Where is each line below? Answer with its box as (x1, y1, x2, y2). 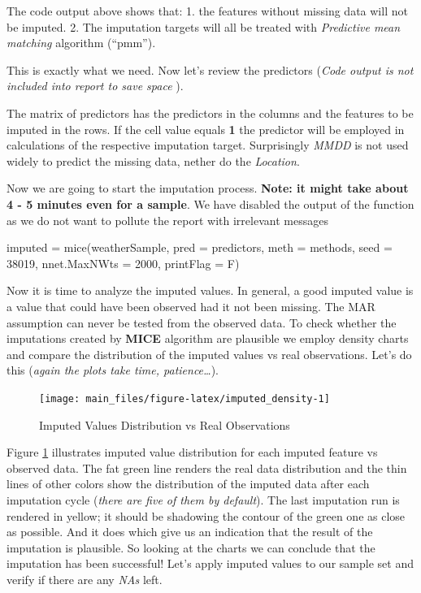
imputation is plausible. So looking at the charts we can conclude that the (7, 539, 375, 556)
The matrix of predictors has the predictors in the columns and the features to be (7, 104, 414, 121)
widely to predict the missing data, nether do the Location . (7, 152, 300, 169)
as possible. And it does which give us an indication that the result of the (7, 523, 373, 540)
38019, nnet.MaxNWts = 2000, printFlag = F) (7, 254, 240, 271)
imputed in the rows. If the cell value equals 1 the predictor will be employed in (7, 120, 405, 137)
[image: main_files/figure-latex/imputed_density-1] (39, 392, 330, 405)
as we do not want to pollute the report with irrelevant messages (7, 211, 328, 228)
